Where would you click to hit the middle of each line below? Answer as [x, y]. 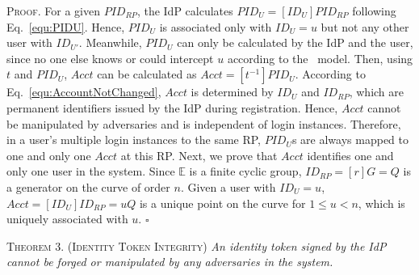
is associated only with [216, 26]
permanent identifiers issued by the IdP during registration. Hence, [172, 107]
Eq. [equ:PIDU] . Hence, [66, 26]
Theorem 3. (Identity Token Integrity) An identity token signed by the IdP [197, 245]
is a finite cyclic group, [245, 171]
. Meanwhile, [110, 42]
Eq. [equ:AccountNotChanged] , [84, 92]
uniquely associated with [67, 219]
